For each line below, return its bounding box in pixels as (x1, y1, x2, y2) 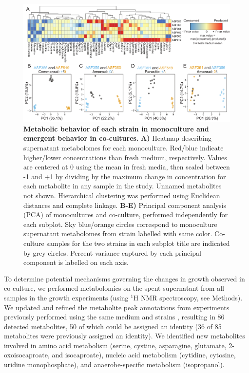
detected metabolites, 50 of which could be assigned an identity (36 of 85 (4, 321, 222, 331)
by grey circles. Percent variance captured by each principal (23, 247, 201, 258)
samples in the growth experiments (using (4, 292, 129, 302)
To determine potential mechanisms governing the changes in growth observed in (4, 273, 245, 283)
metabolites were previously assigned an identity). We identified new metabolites (4, 331, 245, 341)
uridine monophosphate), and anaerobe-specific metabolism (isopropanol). (4, 359, 225, 370)
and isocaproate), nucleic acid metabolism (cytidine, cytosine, (52, 350, 236, 360)
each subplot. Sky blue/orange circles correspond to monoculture (23, 219, 217, 229)
